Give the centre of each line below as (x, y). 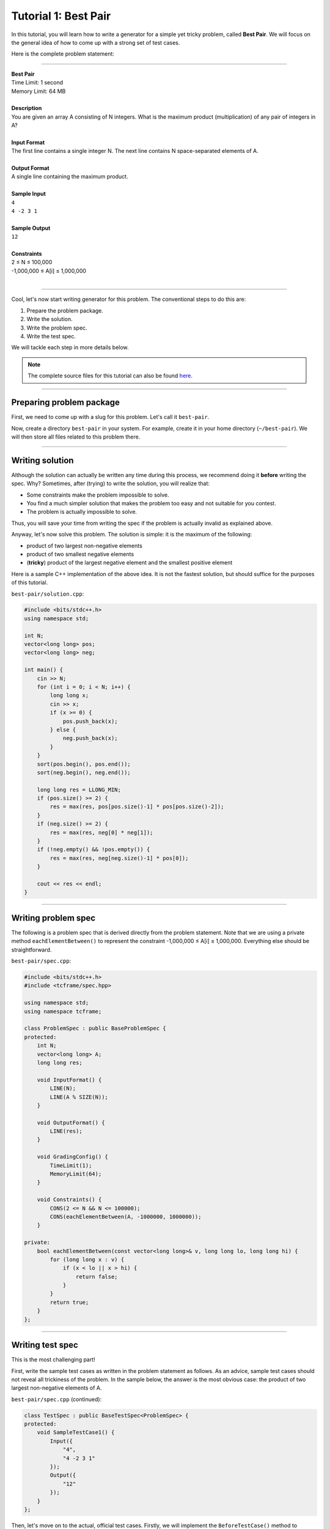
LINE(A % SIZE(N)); (79, 1097)
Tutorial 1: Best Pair (61, 16)
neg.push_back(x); (90, 738)
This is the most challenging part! (53, 1360)
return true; (69, 1302)
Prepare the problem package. (65, 310)
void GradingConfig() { (72, 1157)
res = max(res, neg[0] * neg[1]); (101, 832)
